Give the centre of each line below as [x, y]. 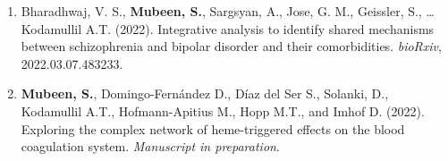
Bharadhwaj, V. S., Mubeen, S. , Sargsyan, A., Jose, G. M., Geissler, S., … [228, 11]
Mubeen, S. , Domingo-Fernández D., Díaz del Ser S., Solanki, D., [205, 93]
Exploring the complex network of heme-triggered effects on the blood [213, 128]
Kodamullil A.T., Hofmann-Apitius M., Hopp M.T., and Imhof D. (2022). [223, 110]
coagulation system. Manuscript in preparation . [150, 146]
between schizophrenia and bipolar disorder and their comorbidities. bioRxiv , [231, 46]
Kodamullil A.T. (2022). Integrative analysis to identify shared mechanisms [228, 28]
